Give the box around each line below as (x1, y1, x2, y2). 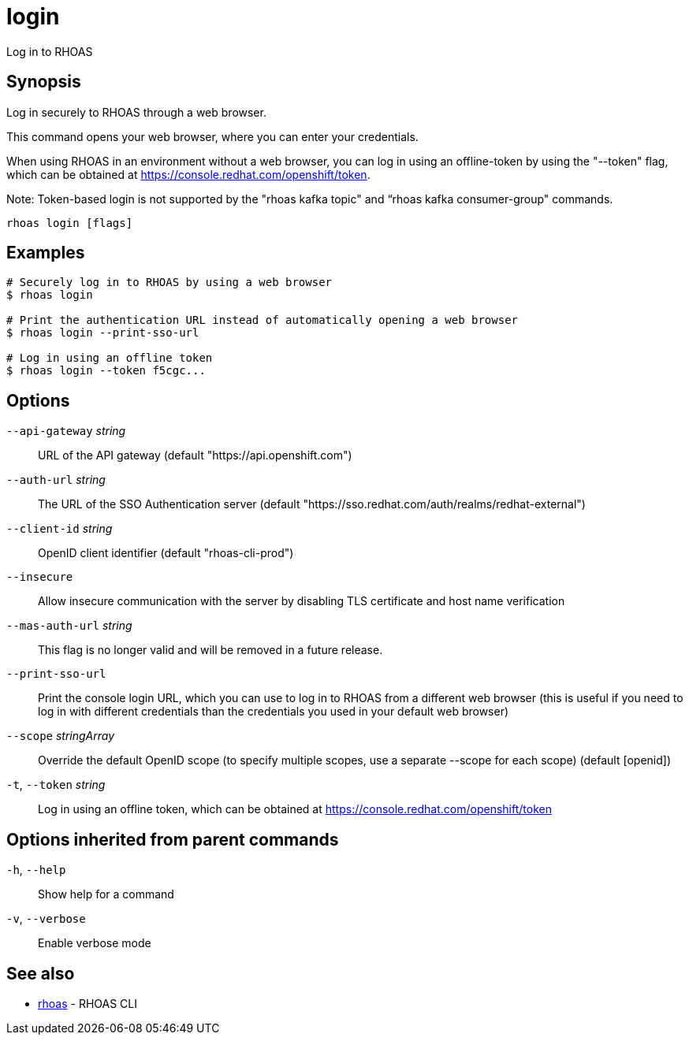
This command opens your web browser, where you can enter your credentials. (6, 129, 419, 143)
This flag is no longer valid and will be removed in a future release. (38, 643, 383, 657)
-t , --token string (6, 778, 106, 792)
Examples (6, 243, 85, 263)
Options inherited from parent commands (6, 829, 339, 850)
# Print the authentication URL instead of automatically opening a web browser (6, 314, 519, 327)
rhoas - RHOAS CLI (38, 996, 137, 1010)
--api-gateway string (6, 424, 126, 438)
